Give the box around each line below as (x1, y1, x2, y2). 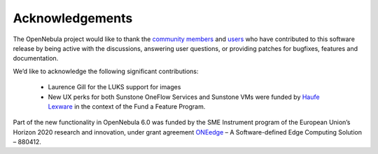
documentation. (13, 54, 59, 63)
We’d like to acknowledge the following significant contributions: (13, 67, 199, 75)
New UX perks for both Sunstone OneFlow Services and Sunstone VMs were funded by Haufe (48, 93, 320, 101)
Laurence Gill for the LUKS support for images (48, 83, 181, 91)
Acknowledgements (13, 10, 133, 26)
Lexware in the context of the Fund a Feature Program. (48, 102, 206, 111)
